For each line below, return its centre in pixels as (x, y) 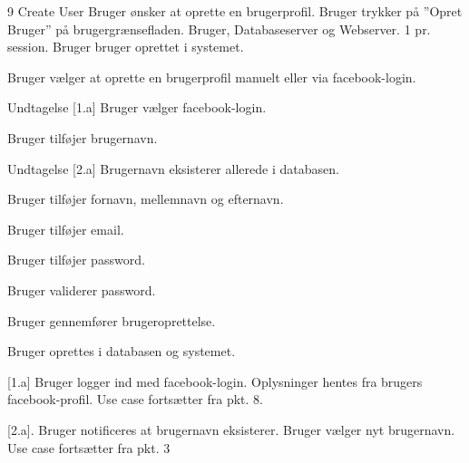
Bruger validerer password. (82, 289)
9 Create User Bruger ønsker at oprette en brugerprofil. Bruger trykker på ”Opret (235, 11)
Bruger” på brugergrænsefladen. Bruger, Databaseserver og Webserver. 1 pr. (219, 29)
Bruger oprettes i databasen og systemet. (122, 351)
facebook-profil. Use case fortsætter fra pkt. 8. (135, 399)
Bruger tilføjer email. (66, 229)
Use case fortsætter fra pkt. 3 (89, 447)
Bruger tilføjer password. (76, 260)
